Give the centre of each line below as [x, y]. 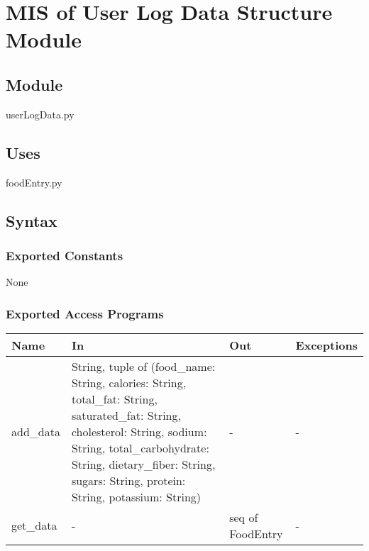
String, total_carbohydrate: [140, 447]
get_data [34, 525]
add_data [36, 431]
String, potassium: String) [136, 496]
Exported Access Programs [85, 313]
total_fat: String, [114, 399]
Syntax [32, 220]
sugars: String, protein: [128, 480]
